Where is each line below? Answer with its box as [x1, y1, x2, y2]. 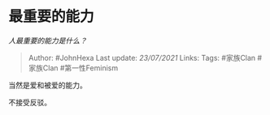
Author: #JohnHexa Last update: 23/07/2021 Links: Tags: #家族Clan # [28, 53, 263, 62]
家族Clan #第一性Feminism [28, 62, 119, 73]
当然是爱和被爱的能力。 [8, 80, 87, 90]
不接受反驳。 [8, 97, 51, 107]
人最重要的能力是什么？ [8, 36, 87, 45]
